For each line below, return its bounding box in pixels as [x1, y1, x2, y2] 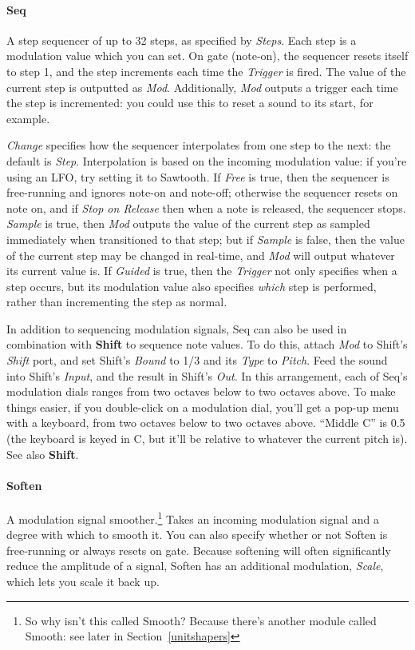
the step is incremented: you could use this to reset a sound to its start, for [6, 94, 373, 111]
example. [6, 110, 50, 126]
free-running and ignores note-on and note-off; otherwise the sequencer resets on [6, 184, 398, 201]
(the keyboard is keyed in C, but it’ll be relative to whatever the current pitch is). [6, 430, 408, 447]
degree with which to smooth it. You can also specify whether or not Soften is [6, 526, 388, 543]
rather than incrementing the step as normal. [6, 293, 227, 310]
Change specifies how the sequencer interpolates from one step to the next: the [6, 137, 391, 154]
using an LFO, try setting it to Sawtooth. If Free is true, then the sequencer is [6, 168, 389, 185]
